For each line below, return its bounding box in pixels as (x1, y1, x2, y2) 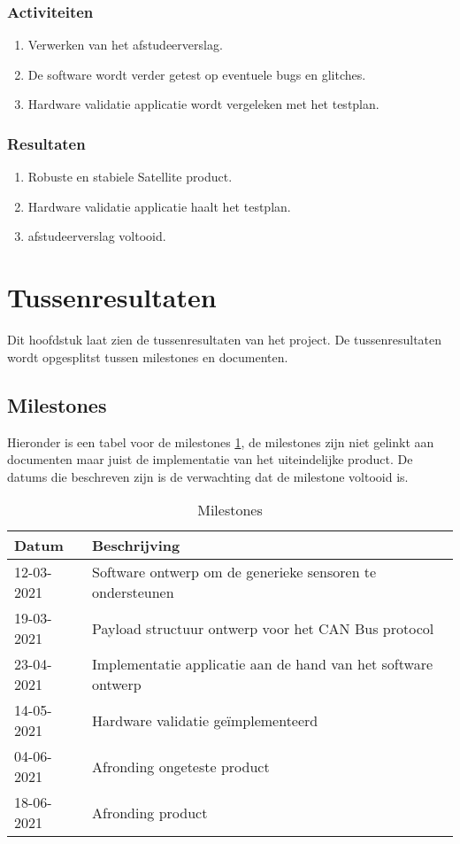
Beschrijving (92, 535, 180, 556)
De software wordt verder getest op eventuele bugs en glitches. (27, 65, 366, 83)
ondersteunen (92, 582, 174, 603)
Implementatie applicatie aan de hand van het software (92, 654, 433, 675)
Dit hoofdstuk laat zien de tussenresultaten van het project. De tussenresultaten (7, 330, 442, 349)
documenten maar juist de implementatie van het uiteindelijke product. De (7, 450, 413, 468)
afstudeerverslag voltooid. (27, 227, 166, 245)
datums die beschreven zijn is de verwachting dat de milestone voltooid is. (7, 467, 409, 485)
